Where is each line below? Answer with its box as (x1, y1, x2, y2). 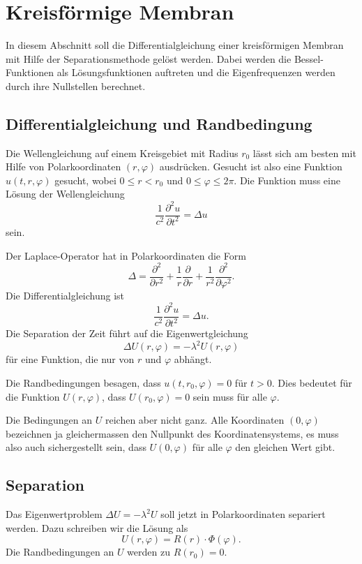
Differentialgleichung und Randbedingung (6, 112, 312, 134)
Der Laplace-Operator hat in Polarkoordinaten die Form (6, 248, 246, 262)
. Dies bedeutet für (271, 375, 352, 389)
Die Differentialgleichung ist (6, 288, 125, 302)
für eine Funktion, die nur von (6, 352, 135, 366)
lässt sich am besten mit (252, 145, 356, 160)
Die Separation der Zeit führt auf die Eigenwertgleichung (6, 326, 248, 341)
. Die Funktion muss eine (234, 172, 340, 187)
